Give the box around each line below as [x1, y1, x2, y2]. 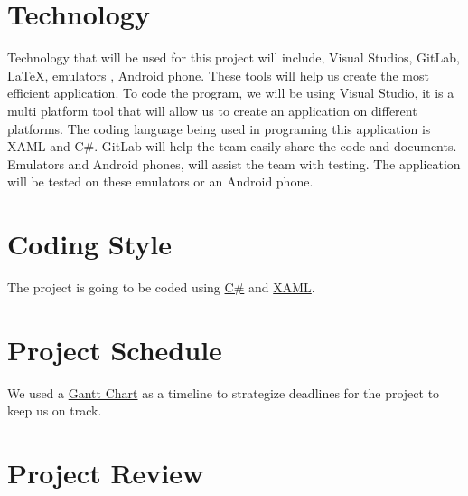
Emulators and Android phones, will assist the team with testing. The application [7, 154, 461, 173]
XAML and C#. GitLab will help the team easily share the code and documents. [7, 137, 457, 156]
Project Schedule [7, 330, 222, 367]
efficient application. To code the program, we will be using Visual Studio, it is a [7, 83, 454, 102]
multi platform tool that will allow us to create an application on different [7, 100, 417, 119]
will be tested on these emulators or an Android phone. [7, 172, 314, 191]
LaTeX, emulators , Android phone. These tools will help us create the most [7, 65, 429, 84]
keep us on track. [7, 401, 102, 420]
